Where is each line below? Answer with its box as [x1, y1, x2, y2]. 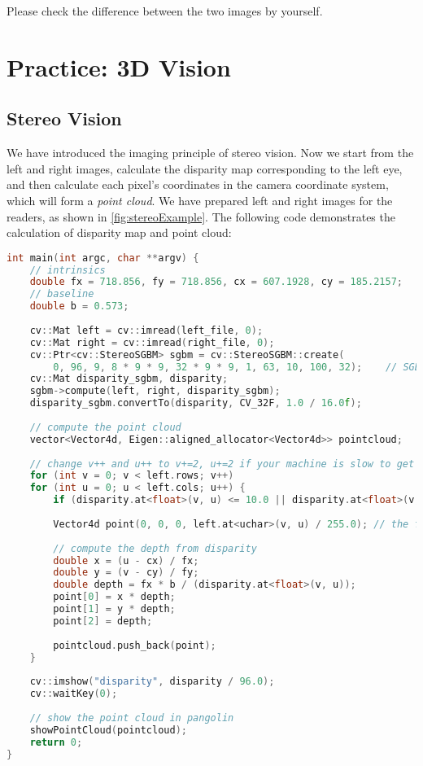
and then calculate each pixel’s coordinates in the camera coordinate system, [7, 176, 389, 193]
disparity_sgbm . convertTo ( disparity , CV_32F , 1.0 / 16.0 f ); [29, 397, 362, 409]
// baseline [29, 288, 94, 300]
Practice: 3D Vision [7, 50, 231, 83]
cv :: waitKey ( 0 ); [29, 688, 118, 700]
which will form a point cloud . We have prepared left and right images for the [7, 191, 393, 208]
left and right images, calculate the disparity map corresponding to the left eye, [7, 160, 403, 177]
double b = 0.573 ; [29, 300, 129, 313]
